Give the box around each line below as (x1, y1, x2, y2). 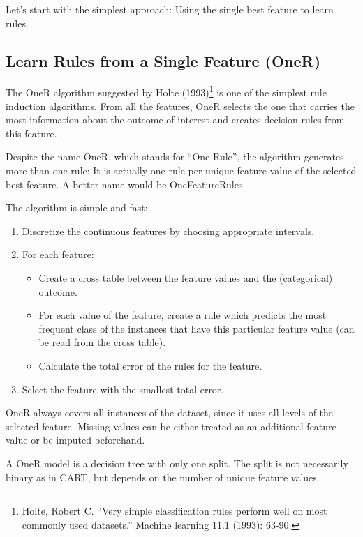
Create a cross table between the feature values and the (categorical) (38, 270, 333, 285)
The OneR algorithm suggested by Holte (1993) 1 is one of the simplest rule (6, 83, 327, 100)
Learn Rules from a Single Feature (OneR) (6, 50, 321, 71)
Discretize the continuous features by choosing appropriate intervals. (22, 223, 315, 238)
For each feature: (22, 247, 94, 262)
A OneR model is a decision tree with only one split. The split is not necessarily (6, 455, 348, 470)
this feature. (6, 126, 57, 140)
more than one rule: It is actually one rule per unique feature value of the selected (6, 163, 357, 178)
